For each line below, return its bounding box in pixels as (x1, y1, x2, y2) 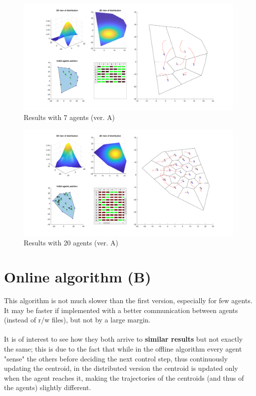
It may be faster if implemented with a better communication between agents (4, 305, 238, 315)
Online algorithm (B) (4, 267, 151, 286)
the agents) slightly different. (4, 382, 91, 393)
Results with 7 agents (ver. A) (24, 112, 115, 122)
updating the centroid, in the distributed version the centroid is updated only (4, 363, 238, 373)
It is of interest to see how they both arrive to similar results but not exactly (4, 334, 243, 344)
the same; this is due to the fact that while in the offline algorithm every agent (4, 343, 242, 354)
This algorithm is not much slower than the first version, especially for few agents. (4, 295, 253, 305)
